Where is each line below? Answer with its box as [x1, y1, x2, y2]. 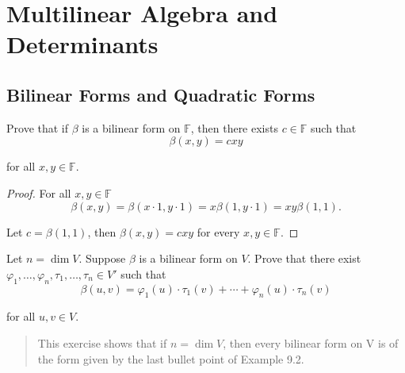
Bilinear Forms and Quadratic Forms [6, 82, 315, 106]
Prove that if [6, 119, 69, 136]
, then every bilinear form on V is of [223, 334, 399, 351]
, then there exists [190, 119, 278, 136]
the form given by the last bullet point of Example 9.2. [37, 350, 304, 367]
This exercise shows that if [37, 334, 167, 351]
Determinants [6, 28, 159, 60]
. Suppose [78, 250, 126, 267]
